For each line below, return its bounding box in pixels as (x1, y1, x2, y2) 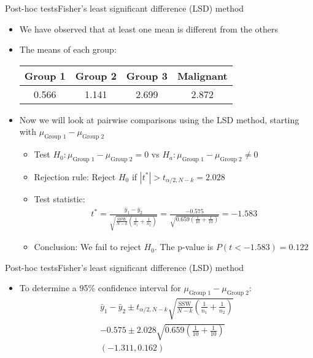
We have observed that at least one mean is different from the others (19, 22, 278, 35)
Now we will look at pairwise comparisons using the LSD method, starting (19, 113, 299, 126)
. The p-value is (154, 240, 214, 253)
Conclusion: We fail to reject (34, 240, 141, 253)
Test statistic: (34, 192, 85, 205)
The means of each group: (19, 43, 117, 56)
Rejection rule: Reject (34, 170, 116, 183)
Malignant (177, 68, 228, 83)
